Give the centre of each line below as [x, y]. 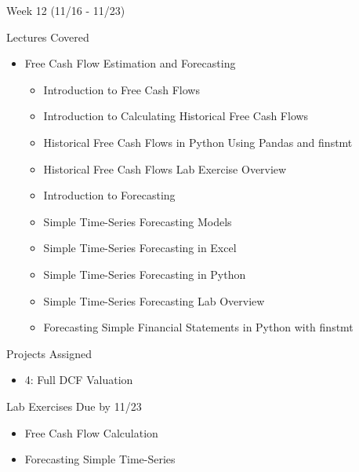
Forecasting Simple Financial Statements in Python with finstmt [198, 327]
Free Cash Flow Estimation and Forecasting [130, 63]
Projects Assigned [49, 353]
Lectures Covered [48, 37]
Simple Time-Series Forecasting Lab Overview [154, 300]
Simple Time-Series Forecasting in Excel [140, 248]
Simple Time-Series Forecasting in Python [145, 274]
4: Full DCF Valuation [79, 380]
